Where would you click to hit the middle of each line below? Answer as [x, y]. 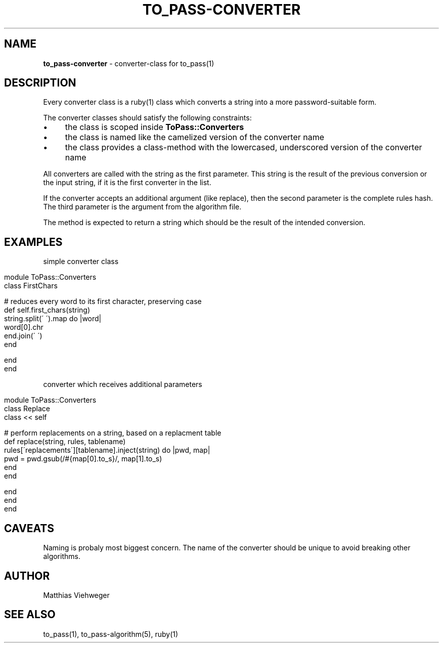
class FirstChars [31, 286]
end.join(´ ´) [23, 336]
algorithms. [62, 556]
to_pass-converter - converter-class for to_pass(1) [129, 63]
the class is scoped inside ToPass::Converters [154, 127]
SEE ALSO [30, 615]
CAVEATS [29, 528]
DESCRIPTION [40, 83]
